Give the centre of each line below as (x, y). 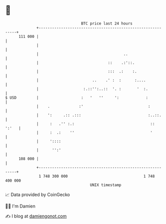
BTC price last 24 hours (107, 23)
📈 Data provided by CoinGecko (38, 195)
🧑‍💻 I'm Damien (20, 206)
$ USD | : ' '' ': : (77, 98)
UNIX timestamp (106, 185)
